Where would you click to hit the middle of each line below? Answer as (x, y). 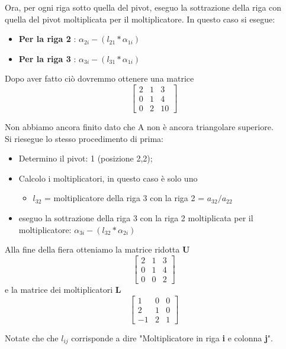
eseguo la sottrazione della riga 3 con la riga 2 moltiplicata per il (136, 218)
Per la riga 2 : (47, 39)
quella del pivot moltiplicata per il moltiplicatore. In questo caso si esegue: (140, 19)
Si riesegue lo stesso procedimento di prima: (84, 138)
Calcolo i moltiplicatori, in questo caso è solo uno (108, 178)
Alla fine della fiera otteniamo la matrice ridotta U (97, 249)
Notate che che (32, 337)
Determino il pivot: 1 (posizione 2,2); (86, 158)
